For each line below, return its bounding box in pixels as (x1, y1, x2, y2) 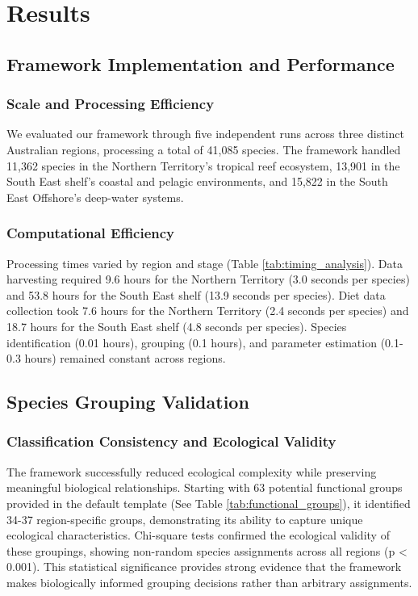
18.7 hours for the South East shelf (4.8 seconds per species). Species (6, 317, 347, 334)
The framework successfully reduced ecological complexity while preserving (6, 463, 377, 480)
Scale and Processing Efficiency (6, 94, 215, 114)
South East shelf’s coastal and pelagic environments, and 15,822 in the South (6, 173, 388, 190)
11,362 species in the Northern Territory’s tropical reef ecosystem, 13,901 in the (6, 157, 400, 174)
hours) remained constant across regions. (24, 350, 226, 367)
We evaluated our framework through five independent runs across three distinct (6, 125, 404, 142)
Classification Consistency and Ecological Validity (6, 431, 336, 451)
